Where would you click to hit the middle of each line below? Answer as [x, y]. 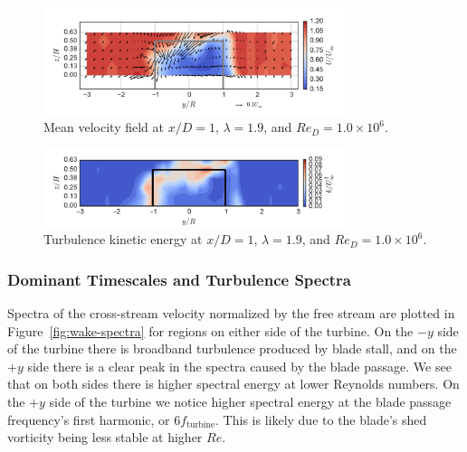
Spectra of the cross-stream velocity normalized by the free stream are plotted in [231, 312]
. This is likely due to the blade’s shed [321, 419]
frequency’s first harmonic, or [89, 419]
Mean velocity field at [104, 127]
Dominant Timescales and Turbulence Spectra [180, 279]
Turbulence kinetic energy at [123, 239]
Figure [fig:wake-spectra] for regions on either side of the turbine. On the [210, 330]
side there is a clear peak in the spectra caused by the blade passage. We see [239, 366]
